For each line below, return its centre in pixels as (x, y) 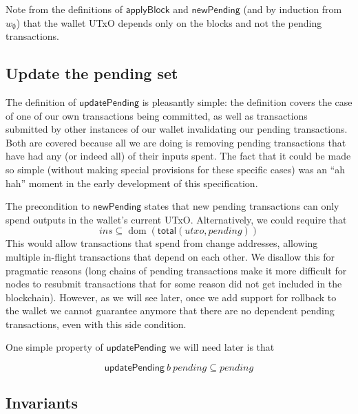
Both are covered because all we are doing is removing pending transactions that (176, 142)
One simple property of (54, 347)
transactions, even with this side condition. (96, 324)
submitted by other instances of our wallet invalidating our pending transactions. (177, 129)
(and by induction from (293, 9)
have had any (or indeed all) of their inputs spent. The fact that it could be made (178, 156)
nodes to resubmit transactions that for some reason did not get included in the (174, 284)
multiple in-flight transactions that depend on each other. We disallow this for (170, 256)
